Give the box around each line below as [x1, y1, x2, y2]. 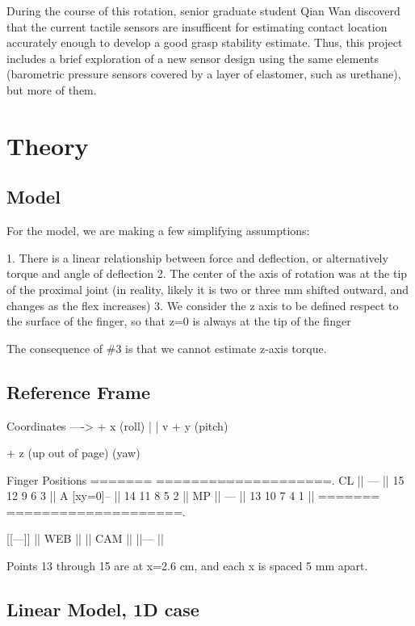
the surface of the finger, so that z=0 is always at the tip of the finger [6, 313, 351, 330]
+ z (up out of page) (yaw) [6, 444, 140, 461]
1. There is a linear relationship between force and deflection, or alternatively [6, 249, 388, 266]
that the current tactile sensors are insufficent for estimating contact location [6, 18, 388, 35]
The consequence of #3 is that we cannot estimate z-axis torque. [6, 339, 327, 356]
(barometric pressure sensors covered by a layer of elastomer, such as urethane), [6, 65, 401, 82]
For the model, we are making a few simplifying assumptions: [6, 222, 310, 239]
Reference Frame [6, 379, 150, 404]
